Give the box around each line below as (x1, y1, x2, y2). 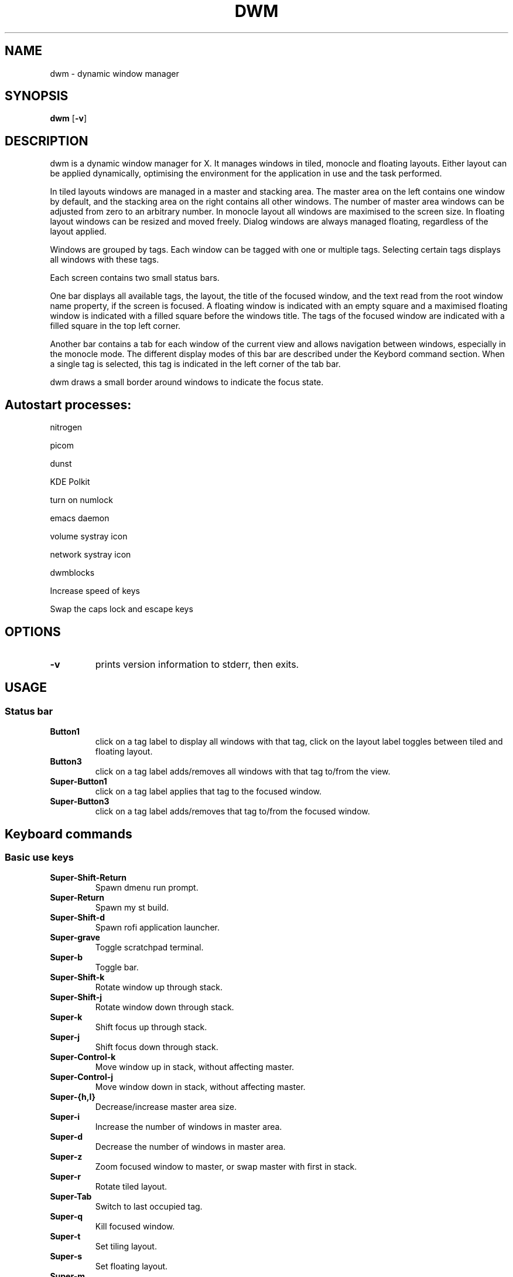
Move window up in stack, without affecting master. (95, 1062, 295, 1072)
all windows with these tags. (50, 254, 159, 265)
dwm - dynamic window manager (50, 68, 179, 79)
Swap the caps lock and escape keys (50, 604, 193, 614)
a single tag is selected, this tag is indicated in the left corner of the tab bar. (50, 359, 341, 369)
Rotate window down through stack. (95, 1002, 234, 1013)
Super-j (50, 1032, 80, 1042)
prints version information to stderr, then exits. (95, 658, 299, 670)
